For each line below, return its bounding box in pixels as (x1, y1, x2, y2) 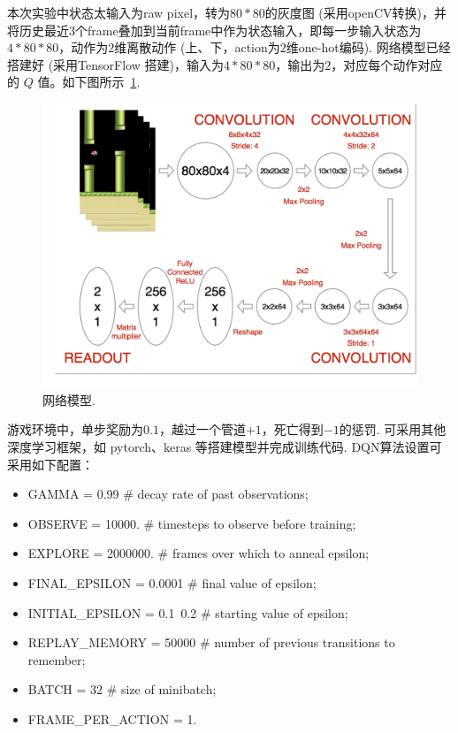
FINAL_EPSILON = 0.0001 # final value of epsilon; (27, 574, 317, 592)
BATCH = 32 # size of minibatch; (27, 680, 217, 699)
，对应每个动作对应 (331, 55, 443, 73)
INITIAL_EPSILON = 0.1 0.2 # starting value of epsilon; (27, 603, 348, 622)
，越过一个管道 (158, 420, 246, 439)
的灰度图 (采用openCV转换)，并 (264, 4, 447, 21)
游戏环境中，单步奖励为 (7, 420, 143, 439)
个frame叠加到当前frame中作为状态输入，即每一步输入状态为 (75, 20, 422, 39)
